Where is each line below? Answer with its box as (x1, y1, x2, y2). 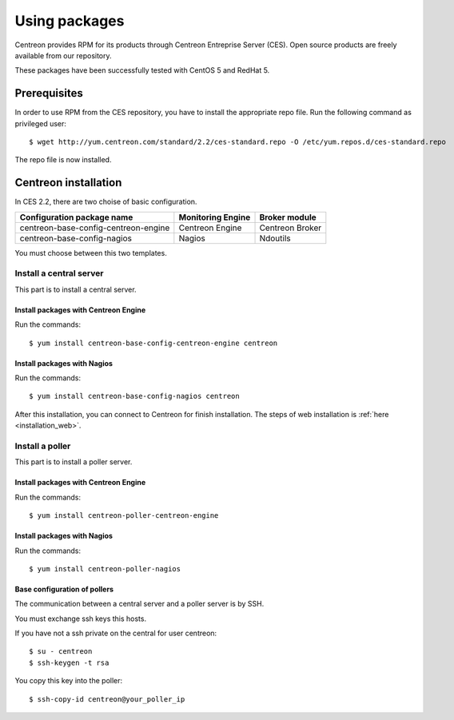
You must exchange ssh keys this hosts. (14, 614, 147, 623)
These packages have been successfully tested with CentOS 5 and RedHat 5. (14, 66, 270, 75)
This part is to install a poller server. (14, 457, 133, 467)
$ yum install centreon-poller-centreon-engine (29, 511, 219, 520)
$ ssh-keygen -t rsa (29, 658, 110, 667)
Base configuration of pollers (14, 584, 113, 594)
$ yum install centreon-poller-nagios (29, 564, 181, 573)
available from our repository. (14, 50, 112, 60)
